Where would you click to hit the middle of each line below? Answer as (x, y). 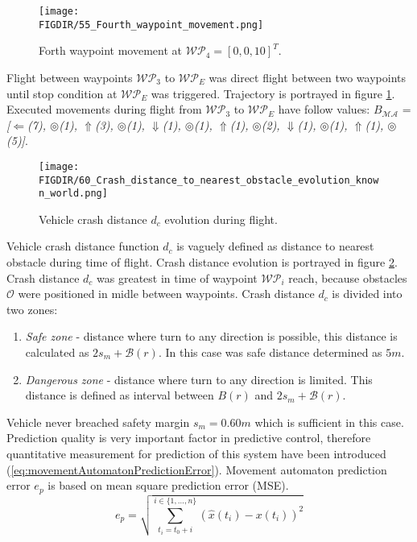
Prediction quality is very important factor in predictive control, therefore (189, 438)
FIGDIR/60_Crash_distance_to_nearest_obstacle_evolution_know (209, 180)
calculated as (57, 352)
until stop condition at (62, 93)
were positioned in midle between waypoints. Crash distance (166, 294)
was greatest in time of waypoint (177, 277)
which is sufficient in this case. (329, 422)
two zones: (32, 309)
